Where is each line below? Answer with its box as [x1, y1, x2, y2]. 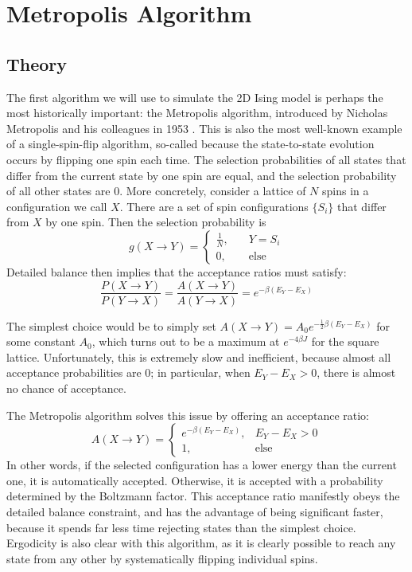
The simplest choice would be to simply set [6, 317, 216, 334]
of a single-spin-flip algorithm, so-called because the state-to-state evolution [6, 135, 375, 152]
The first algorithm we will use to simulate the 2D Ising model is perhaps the [6, 88, 383, 105]
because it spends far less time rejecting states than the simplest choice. [6, 519, 356, 535]
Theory [6, 51, 68, 76]
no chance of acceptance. [6, 379, 126, 396]
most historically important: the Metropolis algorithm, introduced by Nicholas [6, 104, 388, 121]
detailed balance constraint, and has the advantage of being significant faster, [6, 503, 383, 519]
